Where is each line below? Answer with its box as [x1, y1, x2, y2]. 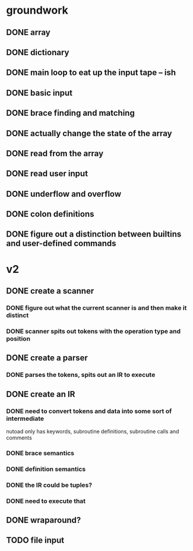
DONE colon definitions [6, 209, 94, 219]
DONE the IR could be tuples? [6, 481, 93, 489]
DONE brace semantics [6, 449, 74, 457]
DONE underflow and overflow [6, 188, 122, 199]
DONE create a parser [6, 353, 88, 363]
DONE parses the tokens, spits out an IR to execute [6, 371, 156, 379]
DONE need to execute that [6, 497, 86, 505]
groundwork [6, 4, 68, 17]
